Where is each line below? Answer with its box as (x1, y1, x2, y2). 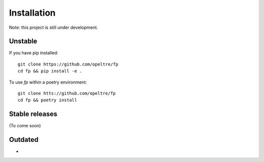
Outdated (9, 136, 39, 144)
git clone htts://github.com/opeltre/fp (18, 91, 116, 96)
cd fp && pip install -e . (18, 69, 83, 74)
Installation (9, 7, 56, 18)
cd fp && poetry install (18, 97, 77, 103)
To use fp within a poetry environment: (9, 79, 88, 85)
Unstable (9, 37, 38, 46)
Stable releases (9, 110, 58, 118)
